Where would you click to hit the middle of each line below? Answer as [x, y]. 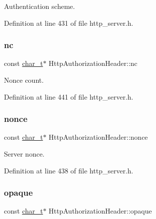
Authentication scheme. [40, 6]
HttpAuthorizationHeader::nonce [98, 137]
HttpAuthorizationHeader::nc [93, 63]
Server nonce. [24, 154]
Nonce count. [24, 80]
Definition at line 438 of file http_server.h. [69, 170]
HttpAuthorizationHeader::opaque [100, 211]
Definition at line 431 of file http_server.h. [69, 23]
